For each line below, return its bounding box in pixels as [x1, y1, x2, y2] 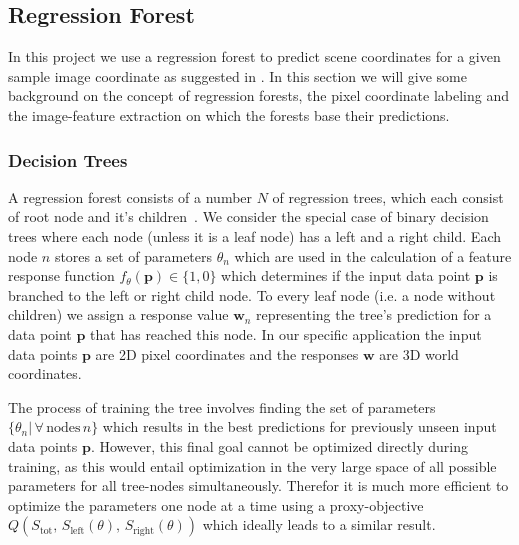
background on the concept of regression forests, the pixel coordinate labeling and [8, 85, 510, 106]
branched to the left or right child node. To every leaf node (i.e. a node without [8, 284, 496, 305]
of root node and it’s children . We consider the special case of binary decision [8, 206, 489, 227]
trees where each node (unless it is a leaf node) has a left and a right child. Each [8, 225, 501, 246]
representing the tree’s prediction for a [256, 304, 492, 325]
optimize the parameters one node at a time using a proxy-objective [8, 494, 424, 515]
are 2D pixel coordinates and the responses [95, 343, 359, 364]
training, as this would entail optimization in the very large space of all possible [8, 455, 497, 476]
